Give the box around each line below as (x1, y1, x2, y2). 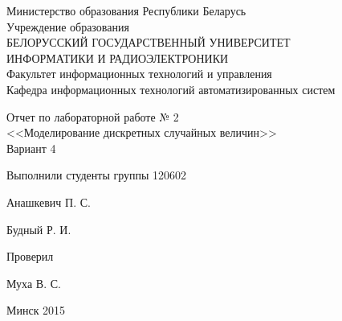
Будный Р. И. (6, 220, 71, 237)
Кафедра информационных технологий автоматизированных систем (6, 80, 336, 97)
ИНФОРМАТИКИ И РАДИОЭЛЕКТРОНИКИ (6, 49, 229, 66)
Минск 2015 (6, 302, 66, 319)
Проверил (6, 248, 54, 265)
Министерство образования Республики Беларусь (6, 2, 246, 19)
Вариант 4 (6, 139, 56, 156)
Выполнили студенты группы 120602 (6, 167, 187, 183)
